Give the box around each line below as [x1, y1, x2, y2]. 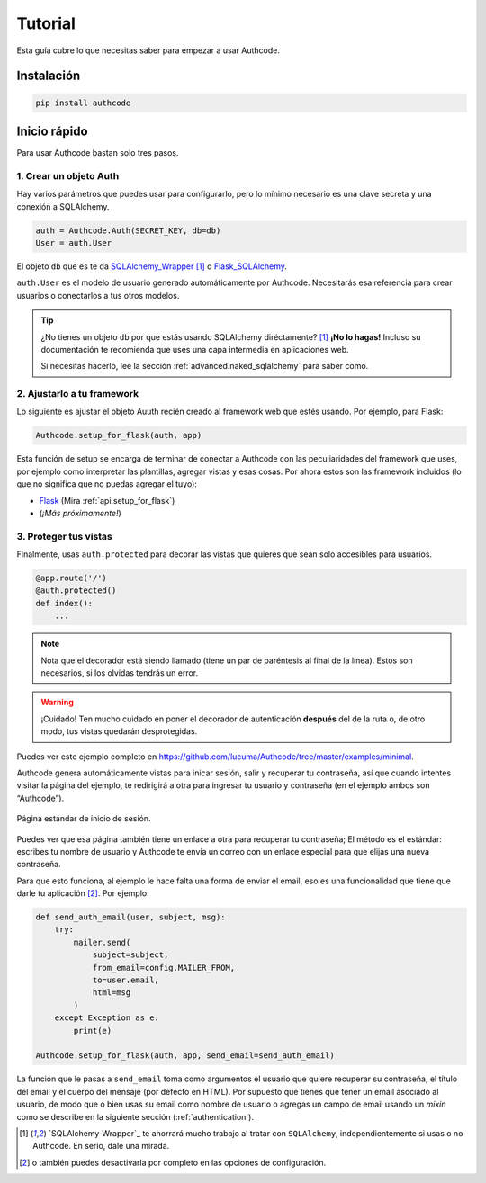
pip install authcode [35, 97, 131, 108]
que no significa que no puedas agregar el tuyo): [16, 479, 198, 489]
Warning [40, 697, 74, 708]
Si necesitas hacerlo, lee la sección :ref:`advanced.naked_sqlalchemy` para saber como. [40, 361, 369, 372]
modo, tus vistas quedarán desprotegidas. [40, 726, 198, 737]
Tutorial [16, 13, 76, 33]
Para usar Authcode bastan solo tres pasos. [16, 148, 179, 158]
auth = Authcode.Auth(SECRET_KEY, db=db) [35, 225, 221, 236]
